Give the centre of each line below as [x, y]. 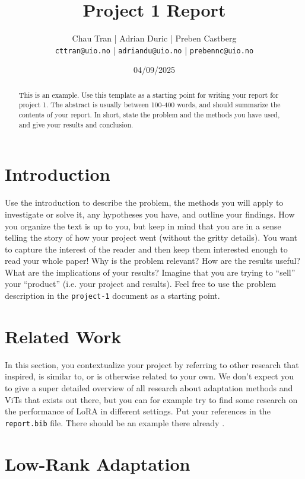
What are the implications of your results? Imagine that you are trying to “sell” [150, 272]
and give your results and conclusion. [76, 124]
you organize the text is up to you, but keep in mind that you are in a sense [143, 226]
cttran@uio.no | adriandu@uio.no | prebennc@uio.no [154, 50]
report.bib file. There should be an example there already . [115, 422]
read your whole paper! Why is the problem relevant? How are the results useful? [152, 261]
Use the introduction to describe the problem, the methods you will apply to [144, 202]
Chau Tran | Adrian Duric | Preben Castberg [154, 38]
